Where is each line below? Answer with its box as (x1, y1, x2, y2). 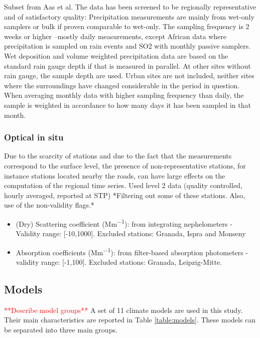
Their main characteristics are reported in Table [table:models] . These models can (4, 314, 256, 325)
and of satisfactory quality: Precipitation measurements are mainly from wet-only (4, 11, 254, 22)
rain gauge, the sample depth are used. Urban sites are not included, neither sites (4, 70, 254, 81)
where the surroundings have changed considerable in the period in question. (4, 80, 240, 90)
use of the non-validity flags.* (4, 200, 94, 210)
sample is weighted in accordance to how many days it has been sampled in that (4, 99, 251, 110)
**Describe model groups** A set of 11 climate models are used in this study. (4, 304, 243, 315)
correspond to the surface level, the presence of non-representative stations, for (4, 160, 246, 171)
